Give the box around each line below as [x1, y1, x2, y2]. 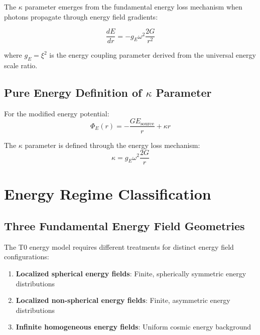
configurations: [4, 251, 49, 262]
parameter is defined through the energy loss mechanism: [25, 139, 200, 150]
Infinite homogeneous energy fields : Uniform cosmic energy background [16, 321, 251, 332]
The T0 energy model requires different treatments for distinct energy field [4, 241, 234, 252]
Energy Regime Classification [4, 184, 211, 204]
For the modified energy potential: [4, 108, 109, 118]
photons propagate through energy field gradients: [4, 11, 158, 22]
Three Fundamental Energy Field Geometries [4, 218, 245, 233]
